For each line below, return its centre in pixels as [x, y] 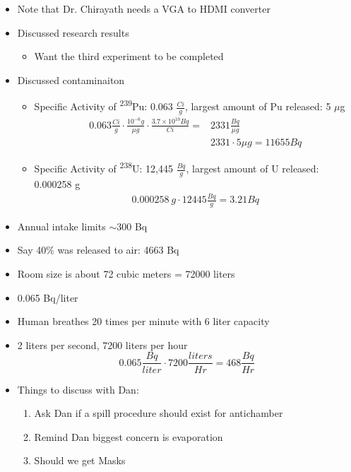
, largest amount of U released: [252, 169]
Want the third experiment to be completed [129, 56]
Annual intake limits [61, 226]
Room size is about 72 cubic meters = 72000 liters [126, 274]
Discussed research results [73, 32]
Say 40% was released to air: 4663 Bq [98, 250]
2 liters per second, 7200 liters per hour [102, 344]
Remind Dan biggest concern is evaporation [129, 436]
